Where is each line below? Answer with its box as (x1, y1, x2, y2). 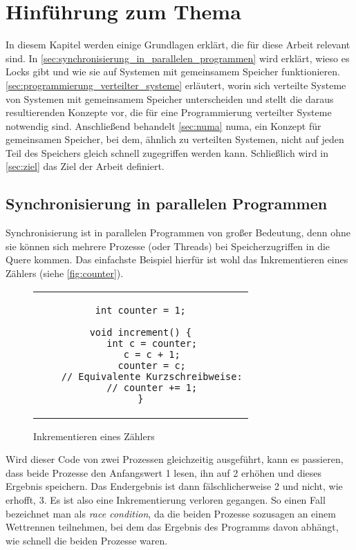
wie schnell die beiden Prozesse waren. (6, 533, 168, 547)
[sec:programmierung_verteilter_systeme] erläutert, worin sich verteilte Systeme (6, 77, 346, 92)
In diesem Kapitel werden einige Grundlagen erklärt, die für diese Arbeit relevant (6, 37, 350, 52)
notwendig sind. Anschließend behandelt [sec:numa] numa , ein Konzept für (6, 118, 321, 133)
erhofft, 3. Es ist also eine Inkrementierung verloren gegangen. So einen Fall (6, 493, 326, 507)
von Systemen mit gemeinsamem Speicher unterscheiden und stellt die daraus (6, 91, 334, 106)
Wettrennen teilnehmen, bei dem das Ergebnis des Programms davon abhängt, (6, 520, 339, 534)
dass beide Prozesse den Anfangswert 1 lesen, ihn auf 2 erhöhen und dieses (6, 465, 322, 480)
